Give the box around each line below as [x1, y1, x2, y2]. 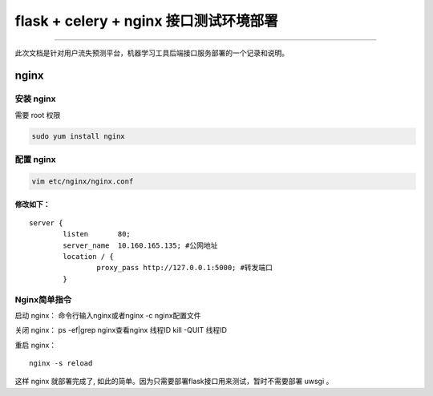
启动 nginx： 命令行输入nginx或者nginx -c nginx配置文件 [14, 310, 201, 320]
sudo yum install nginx [31, 131, 126, 140]
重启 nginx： [14, 340, 57, 350]
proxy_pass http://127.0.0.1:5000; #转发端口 [96, 263, 273, 273]
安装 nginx [14, 93, 56, 104]
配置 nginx [14, 154, 56, 165]
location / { [63, 252, 114, 261]
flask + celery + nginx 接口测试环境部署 [14, 12, 278, 30]
